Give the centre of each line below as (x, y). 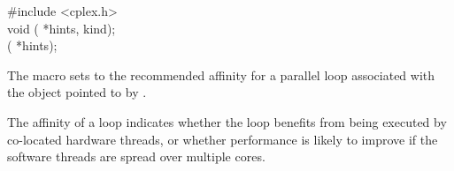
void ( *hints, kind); (62, 28)
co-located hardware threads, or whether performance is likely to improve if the (223, 139)
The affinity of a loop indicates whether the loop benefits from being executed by (227, 121)
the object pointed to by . (77, 92)
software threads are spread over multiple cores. (136, 156)
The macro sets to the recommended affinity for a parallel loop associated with (221, 74)
